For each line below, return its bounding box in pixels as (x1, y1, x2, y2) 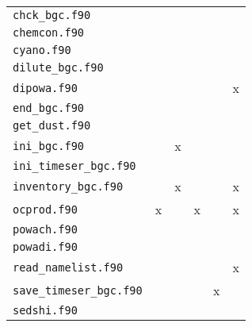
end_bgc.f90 (13, 102, 85, 114)
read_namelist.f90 (13, 260, 124, 274)
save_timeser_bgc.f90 (13, 283, 143, 297)
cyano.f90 (13, 44, 71, 56)
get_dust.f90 (13, 119, 91, 132)
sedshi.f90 (13, 304, 78, 317)
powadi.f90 (13, 240, 78, 253)
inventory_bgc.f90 (13, 179, 124, 193)
